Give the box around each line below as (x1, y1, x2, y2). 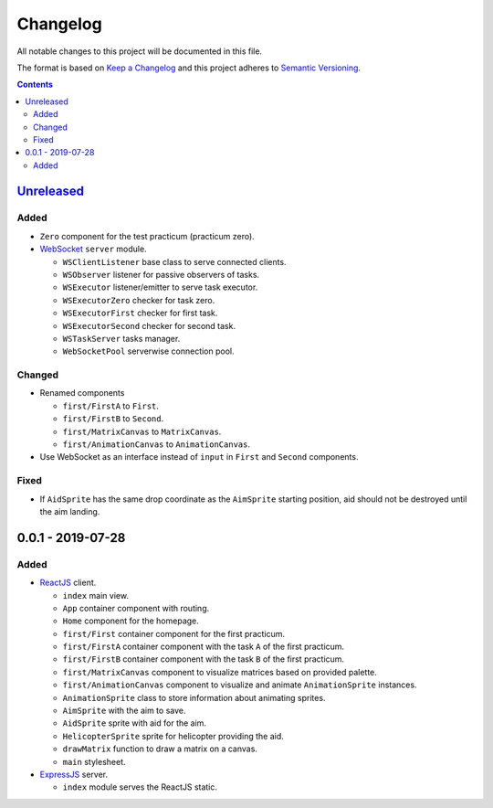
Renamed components (39, 388, 125, 399)
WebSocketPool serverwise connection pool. (62, 346, 235, 356)
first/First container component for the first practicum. (62, 628, 286, 639)
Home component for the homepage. (62, 615, 200, 626)
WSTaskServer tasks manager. (62, 333, 181, 344)
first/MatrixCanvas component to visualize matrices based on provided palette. (62, 666, 378, 677)
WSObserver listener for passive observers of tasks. (62, 270, 260, 280)
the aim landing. (39, 505, 100, 516)
